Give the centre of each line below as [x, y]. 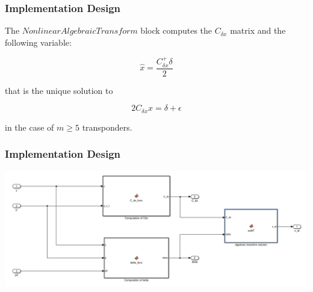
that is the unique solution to [59, 90]
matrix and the [258, 30]
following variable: [38, 42]
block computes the [176, 30]
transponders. [107, 127]
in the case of [29, 127]
